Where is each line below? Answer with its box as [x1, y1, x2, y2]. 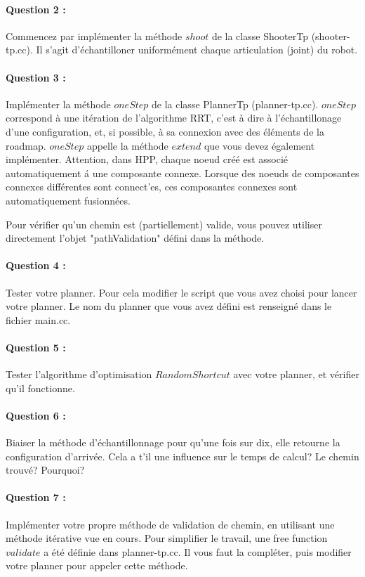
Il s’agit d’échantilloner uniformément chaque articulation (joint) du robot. [36, 42, 358, 57]
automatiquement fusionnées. [6, 193, 131, 207]
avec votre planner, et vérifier [233, 367, 359, 382]
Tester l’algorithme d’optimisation [6, 367, 152, 382]
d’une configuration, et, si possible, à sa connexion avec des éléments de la [6, 124, 324, 138]
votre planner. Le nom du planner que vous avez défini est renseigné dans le [6, 299, 332, 313]
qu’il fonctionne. [6, 380, 75, 395]
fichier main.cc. [6, 312, 71, 327]
